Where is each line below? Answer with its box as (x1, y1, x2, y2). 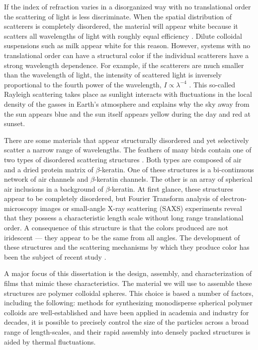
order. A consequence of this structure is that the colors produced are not (4, 222, 228, 233)
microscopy (4, 203, 38, 213)
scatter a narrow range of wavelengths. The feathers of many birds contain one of (4, 144, 252, 155)
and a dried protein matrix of (4, 164, 93, 174)
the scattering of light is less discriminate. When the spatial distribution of (4, 11, 232, 21)
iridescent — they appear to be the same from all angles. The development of (4, 232, 240, 242)
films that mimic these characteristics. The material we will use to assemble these (4, 278, 252, 288)
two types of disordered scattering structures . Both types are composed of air (4, 154, 242, 164)
